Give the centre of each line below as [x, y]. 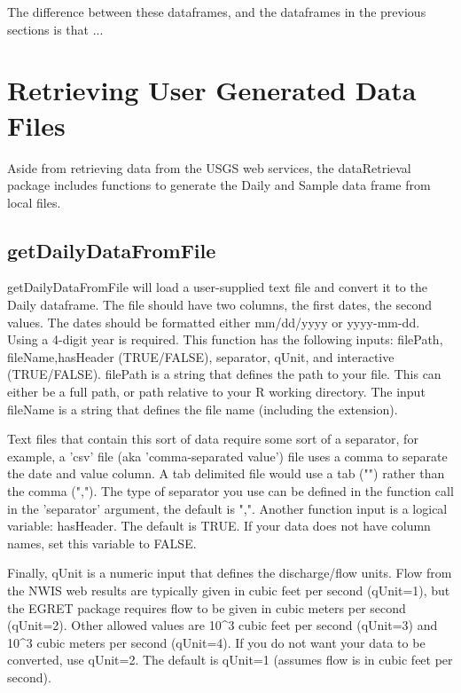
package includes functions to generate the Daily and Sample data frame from [219, 185]
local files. [34, 202]
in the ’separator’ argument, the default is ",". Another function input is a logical [227, 508]
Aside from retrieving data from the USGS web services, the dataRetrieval [209, 167]
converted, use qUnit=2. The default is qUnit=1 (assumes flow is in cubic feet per [230, 660]
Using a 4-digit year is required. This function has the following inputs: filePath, [225, 339]
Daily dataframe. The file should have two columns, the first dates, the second [219, 305]
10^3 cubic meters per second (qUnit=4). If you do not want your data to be [216, 642]
